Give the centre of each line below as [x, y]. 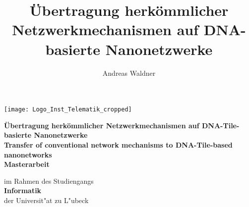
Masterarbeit [27, 164]
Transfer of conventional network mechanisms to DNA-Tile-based [118, 144]
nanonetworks [28, 154]
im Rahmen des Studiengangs [49, 181]
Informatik [23, 190]
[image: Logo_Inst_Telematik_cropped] [68, 110]
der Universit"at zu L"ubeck [46, 200]
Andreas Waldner [129, 73]
